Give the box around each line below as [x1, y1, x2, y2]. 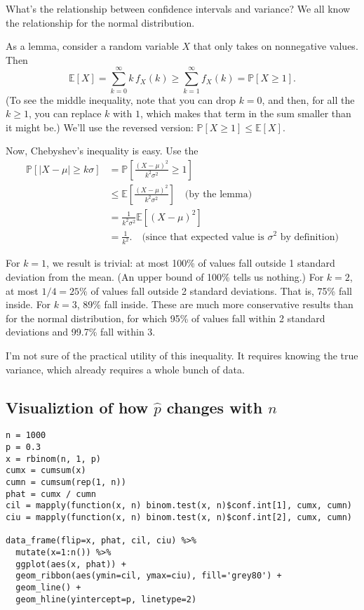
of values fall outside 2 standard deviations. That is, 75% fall [90, 283, 353, 298]
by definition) [280, 232, 339, 242]
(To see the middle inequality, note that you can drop [6, 92, 236, 107]
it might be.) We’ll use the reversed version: [6, 119, 194, 134]
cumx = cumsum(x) [6, 465, 86, 476]
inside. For [6, 297, 51, 312]
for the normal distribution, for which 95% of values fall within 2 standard [6, 310, 325, 325]
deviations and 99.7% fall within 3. [6, 324, 156, 339]
